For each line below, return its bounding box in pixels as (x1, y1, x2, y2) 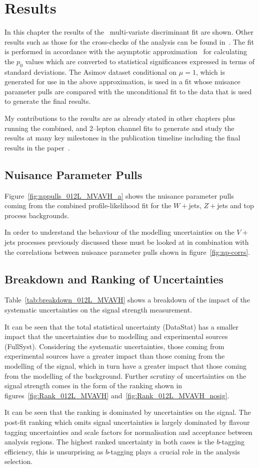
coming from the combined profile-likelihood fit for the (4, 200, 171, 211)
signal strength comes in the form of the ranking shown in (4, 380, 182, 391)
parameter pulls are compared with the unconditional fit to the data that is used (4, 86, 252, 96)
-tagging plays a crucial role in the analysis (108, 446, 240, 456)
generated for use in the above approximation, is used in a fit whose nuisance (4, 76, 240, 87)
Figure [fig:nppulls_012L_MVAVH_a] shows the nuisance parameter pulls (4, 190, 234, 201)
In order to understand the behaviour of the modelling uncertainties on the (4, 227, 234, 237)
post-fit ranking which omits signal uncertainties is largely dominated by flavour (4, 416, 250, 427)
